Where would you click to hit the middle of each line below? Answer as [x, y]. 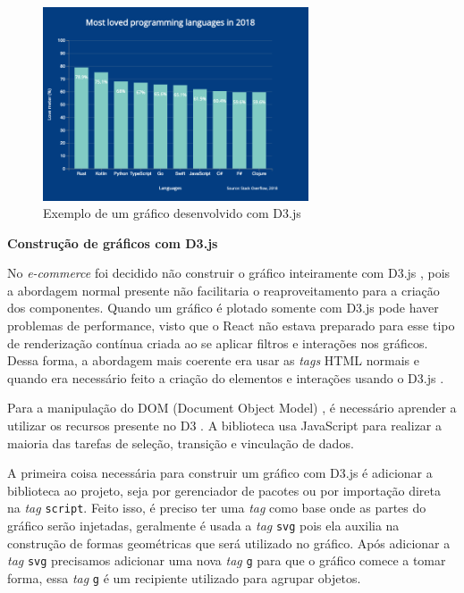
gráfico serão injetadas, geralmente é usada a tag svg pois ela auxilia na [203, 526]
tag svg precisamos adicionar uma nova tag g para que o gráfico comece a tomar [227, 560]
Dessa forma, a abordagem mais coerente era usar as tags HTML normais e [213, 360]
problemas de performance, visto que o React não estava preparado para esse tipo [231, 326]
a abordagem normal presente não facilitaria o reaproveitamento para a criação [224, 290]
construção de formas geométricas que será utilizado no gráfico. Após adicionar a [229, 543]
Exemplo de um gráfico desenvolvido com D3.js [172, 213]
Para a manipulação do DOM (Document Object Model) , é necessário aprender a [232, 408]
